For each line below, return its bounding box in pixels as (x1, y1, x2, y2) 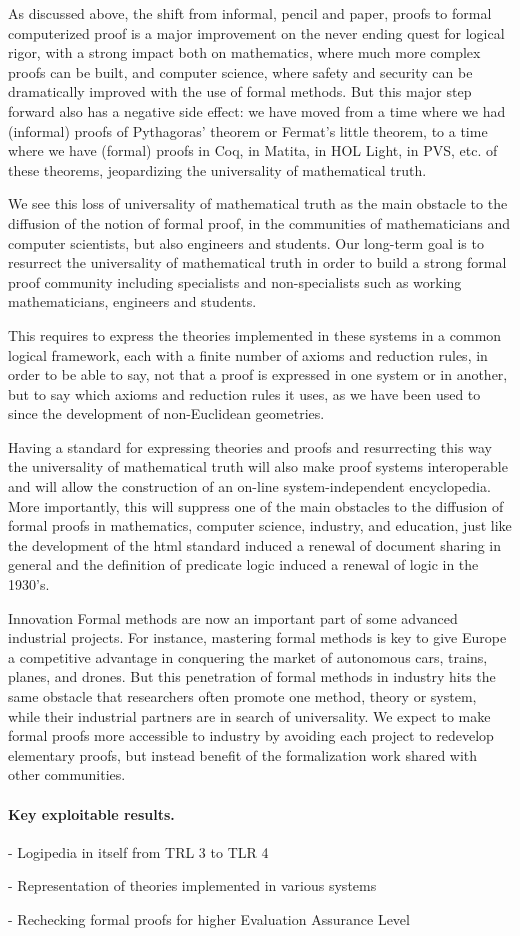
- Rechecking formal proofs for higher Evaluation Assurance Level (8, 908, 410, 929)
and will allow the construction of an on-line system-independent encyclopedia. (8, 476, 491, 497)
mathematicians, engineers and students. (8, 291, 257, 312)
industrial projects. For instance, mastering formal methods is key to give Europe (8, 627, 507, 648)
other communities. (8, 764, 126, 785)
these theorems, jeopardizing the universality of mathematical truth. (8, 159, 427, 180)
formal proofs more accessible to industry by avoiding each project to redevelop (8, 725, 494, 746)
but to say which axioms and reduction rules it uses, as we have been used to (8, 383, 481, 404)
